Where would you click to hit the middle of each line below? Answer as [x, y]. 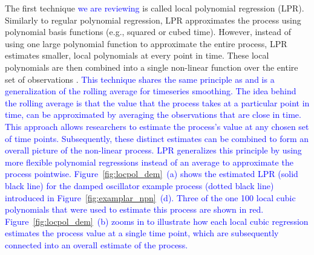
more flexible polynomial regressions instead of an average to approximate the [149, 162]
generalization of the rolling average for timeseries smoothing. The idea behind [151, 91]
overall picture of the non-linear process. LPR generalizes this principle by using [153, 150]
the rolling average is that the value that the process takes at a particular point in [157, 102]
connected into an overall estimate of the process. [96, 244]
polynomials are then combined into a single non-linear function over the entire [152, 67]
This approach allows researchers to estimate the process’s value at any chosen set [157, 126]
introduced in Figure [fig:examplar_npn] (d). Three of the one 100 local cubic [150, 197]
